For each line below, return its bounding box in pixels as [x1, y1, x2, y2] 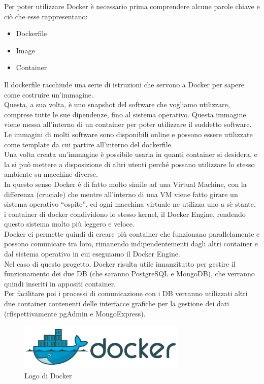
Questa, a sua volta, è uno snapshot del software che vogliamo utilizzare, [4, 99, 230, 110]
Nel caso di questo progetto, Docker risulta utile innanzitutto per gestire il [4, 258, 236, 269]
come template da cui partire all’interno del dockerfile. [4, 139, 173, 149]
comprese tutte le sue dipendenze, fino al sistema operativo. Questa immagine [4, 109, 246, 119]
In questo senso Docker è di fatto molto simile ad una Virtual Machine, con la [4, 178, 247, 189]
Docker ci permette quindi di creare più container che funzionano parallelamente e [4, 228, 260, 239]
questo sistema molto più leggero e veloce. [4, 218, 135, 229]
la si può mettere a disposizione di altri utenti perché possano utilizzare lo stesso [4, 158, 255, 169]
